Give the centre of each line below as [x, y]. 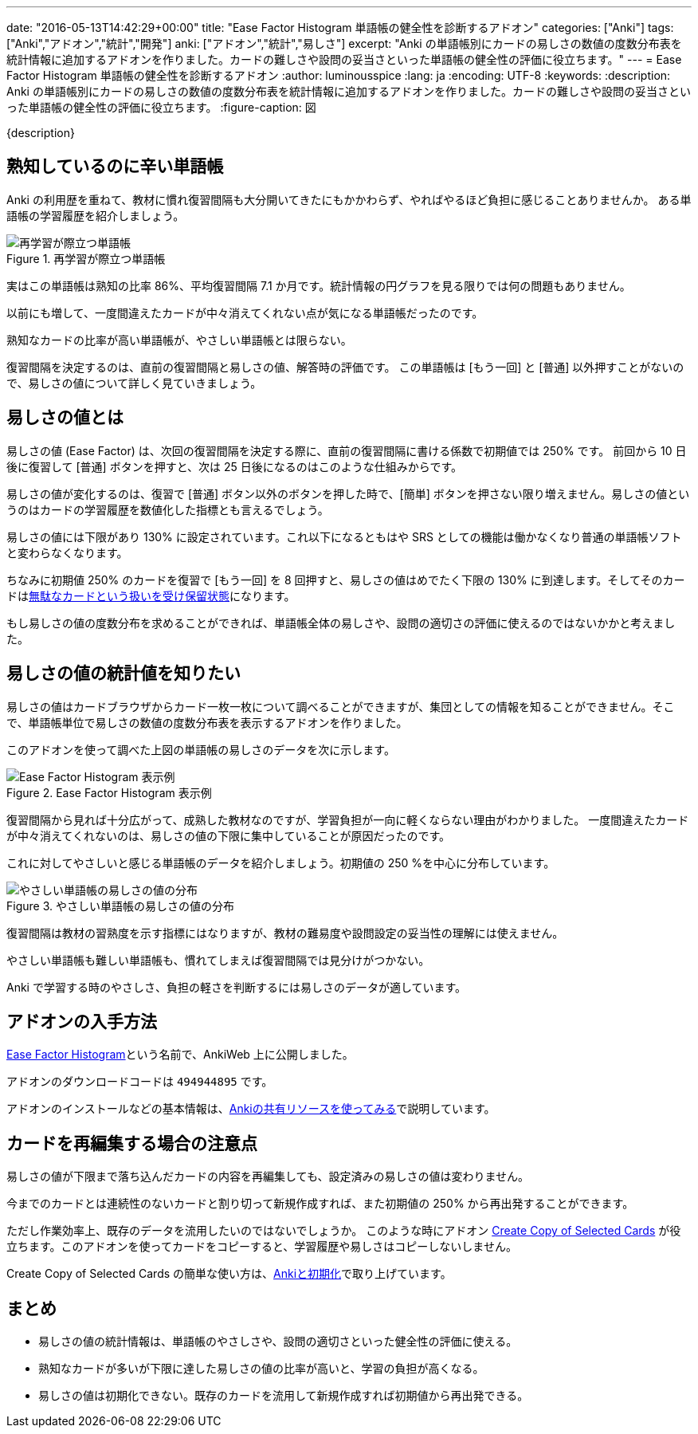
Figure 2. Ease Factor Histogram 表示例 [109, 792]
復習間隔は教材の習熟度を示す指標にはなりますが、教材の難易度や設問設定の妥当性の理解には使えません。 [285, 933]
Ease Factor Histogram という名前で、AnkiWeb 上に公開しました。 [180, 1055]
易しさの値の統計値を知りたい [124, 674]
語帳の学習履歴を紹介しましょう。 [96, 215]
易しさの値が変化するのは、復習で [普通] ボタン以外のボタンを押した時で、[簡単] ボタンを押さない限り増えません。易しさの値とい [348, 493]
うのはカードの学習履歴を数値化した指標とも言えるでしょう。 [168, 509]
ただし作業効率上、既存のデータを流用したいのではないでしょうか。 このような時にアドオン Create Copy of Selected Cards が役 [344, 1231]
